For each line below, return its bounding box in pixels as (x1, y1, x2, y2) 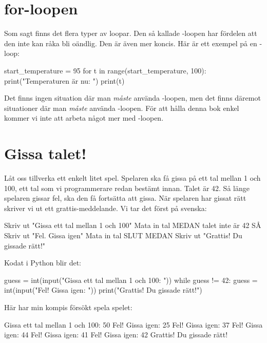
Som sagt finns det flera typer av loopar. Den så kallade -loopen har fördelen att (4, 28, 257, 39)
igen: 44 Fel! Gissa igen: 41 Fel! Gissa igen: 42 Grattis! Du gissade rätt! (4, 329, 228, 340)
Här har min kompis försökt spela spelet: (4, 301, 132, 312)
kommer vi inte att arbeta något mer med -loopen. (4, 112, 164, 123)
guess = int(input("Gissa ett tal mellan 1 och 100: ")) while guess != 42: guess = (4, 274, 258, 285)
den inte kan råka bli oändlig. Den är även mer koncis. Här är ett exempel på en (4, 37, 257, 48)
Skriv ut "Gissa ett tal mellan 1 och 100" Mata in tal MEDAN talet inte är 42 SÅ (4, 220, 261, 231)
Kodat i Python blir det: (4, 257, 81, 268)
